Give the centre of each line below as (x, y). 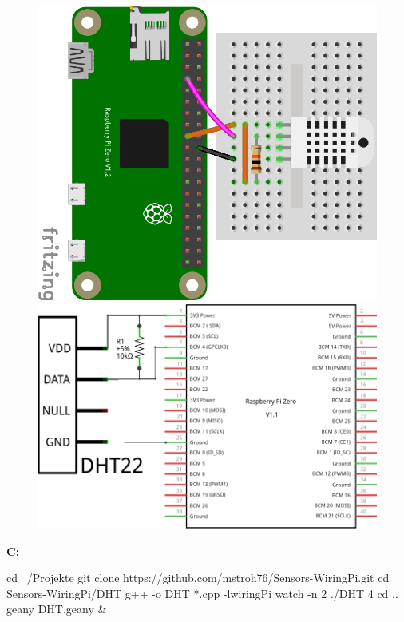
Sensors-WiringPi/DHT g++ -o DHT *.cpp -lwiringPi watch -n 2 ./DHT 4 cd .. (202, 593)
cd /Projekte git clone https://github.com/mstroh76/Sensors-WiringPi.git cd (198, 578)
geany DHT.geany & (57, 609)
